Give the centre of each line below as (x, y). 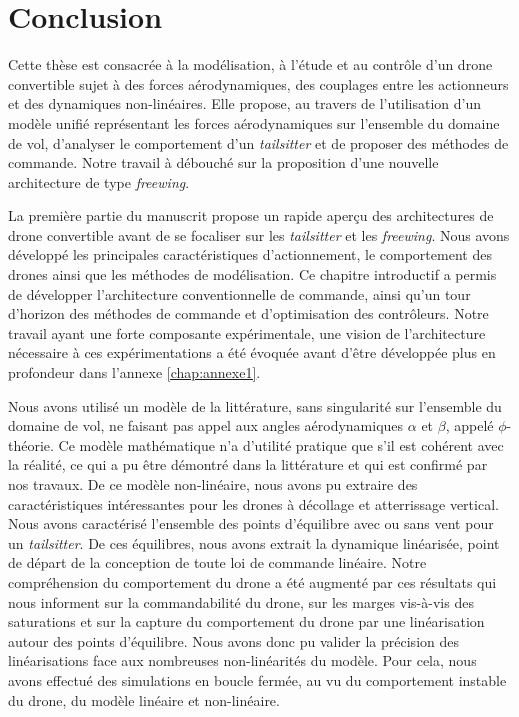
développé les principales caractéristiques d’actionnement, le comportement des (250, 254)
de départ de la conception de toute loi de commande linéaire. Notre (217, 562)
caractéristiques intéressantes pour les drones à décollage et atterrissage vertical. (253, 503)
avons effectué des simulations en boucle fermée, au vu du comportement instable (257, 679)
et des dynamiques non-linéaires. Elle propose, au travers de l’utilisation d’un (244, 103)
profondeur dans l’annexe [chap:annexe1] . (134, 372)
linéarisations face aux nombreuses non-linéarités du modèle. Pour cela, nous (242, 660)
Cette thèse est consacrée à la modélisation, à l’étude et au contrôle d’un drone (250, 64)
